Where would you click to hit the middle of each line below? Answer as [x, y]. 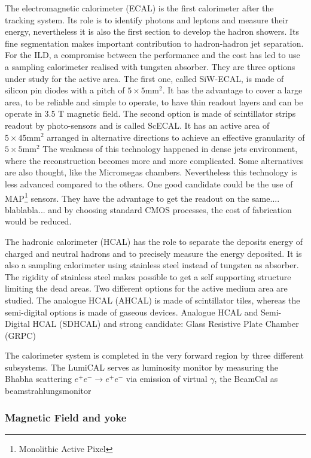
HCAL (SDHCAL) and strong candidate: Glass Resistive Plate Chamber [166, 324]
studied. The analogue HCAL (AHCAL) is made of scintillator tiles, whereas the [153, 300]
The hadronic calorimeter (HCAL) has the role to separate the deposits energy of [154, 241]
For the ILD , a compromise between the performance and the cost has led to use [153, 55]
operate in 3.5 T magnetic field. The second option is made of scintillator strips [150, 113]
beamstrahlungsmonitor [48, 391]
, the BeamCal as [246, 379]
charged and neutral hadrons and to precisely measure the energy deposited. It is [153, 253]
